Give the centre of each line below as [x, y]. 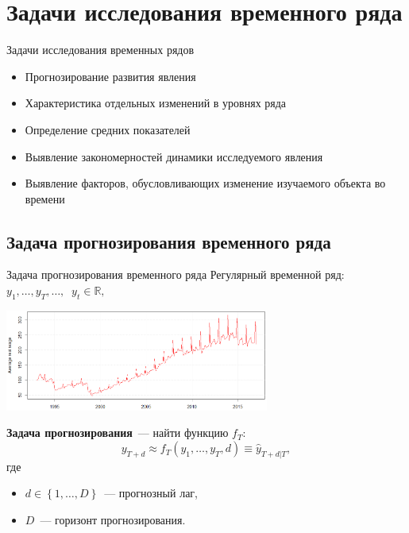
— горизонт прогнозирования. [113, 520]
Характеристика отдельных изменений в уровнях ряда [156, 103]
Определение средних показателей [108, 129]
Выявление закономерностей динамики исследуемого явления [174, 156]
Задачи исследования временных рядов [100, 50]
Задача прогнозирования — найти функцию [118, 433]
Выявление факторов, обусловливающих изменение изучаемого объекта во [205, 183]
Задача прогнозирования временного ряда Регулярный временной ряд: [176, 274]
